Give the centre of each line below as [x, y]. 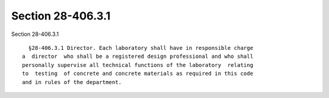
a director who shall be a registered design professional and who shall [138, 57]
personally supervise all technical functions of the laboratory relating [138, 65]
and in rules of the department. [72, 82]
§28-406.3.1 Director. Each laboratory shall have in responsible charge [141, 48]
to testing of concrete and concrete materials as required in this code [138, 74]
